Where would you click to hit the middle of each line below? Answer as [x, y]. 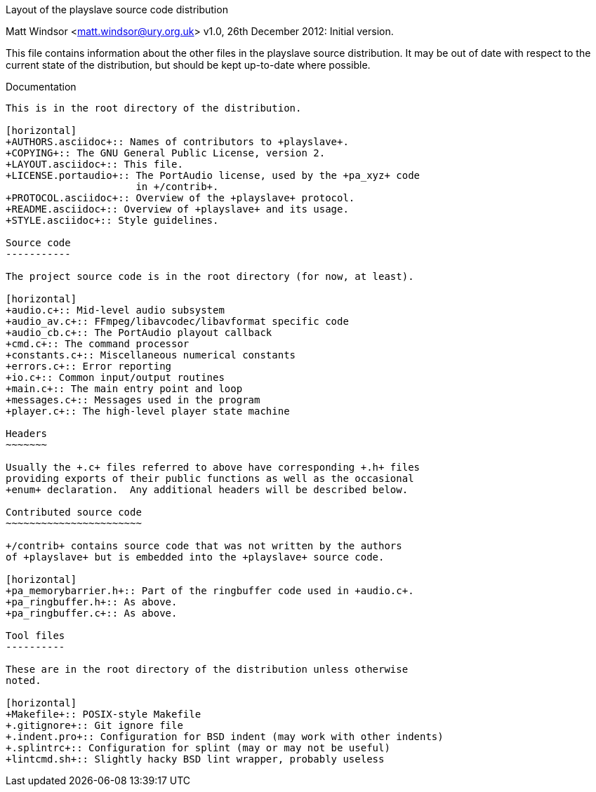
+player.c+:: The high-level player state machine [148, 411]
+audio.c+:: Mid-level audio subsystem [115, 310]
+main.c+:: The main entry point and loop [124, 389]
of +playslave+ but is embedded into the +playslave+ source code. [195, 557]
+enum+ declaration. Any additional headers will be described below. [207, 490]
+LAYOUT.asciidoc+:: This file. [94, 164]
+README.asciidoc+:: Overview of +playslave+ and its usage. [177, 209]
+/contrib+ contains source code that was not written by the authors [204, 546]
